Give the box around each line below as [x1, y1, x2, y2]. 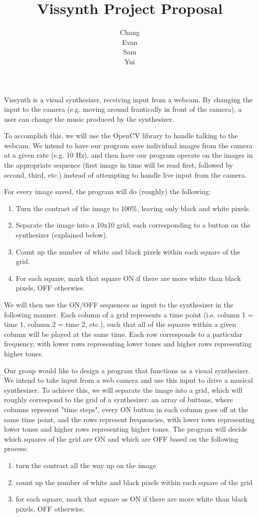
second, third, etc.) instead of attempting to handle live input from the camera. [4, 169, 247, 180]
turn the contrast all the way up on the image [15, 460, 156, 470]
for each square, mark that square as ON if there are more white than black [15, 494, 248, 504]
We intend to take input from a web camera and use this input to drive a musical [4, 375, 253, 385]
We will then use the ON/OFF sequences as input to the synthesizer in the [4, 299, 234, 309]
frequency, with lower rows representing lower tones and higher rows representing [4, 338, 252, 349]
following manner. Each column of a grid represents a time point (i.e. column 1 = [4, 309, 254, 319]
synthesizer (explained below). [15, 230, 108, 240]
